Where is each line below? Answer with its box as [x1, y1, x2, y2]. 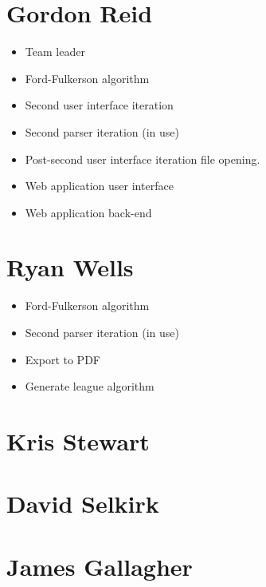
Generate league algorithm [25, 378, 155, 395]
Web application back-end [25, 204, 152, 220]
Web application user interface [25, 177, 174, 194]
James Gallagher [6, 549, 193, 582]
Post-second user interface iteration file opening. [25, 150, 260, 167]
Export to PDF [25, 351, 100, 367]
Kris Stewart [6, 424, 150, 457]
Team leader [25, 43, 85, 60]
